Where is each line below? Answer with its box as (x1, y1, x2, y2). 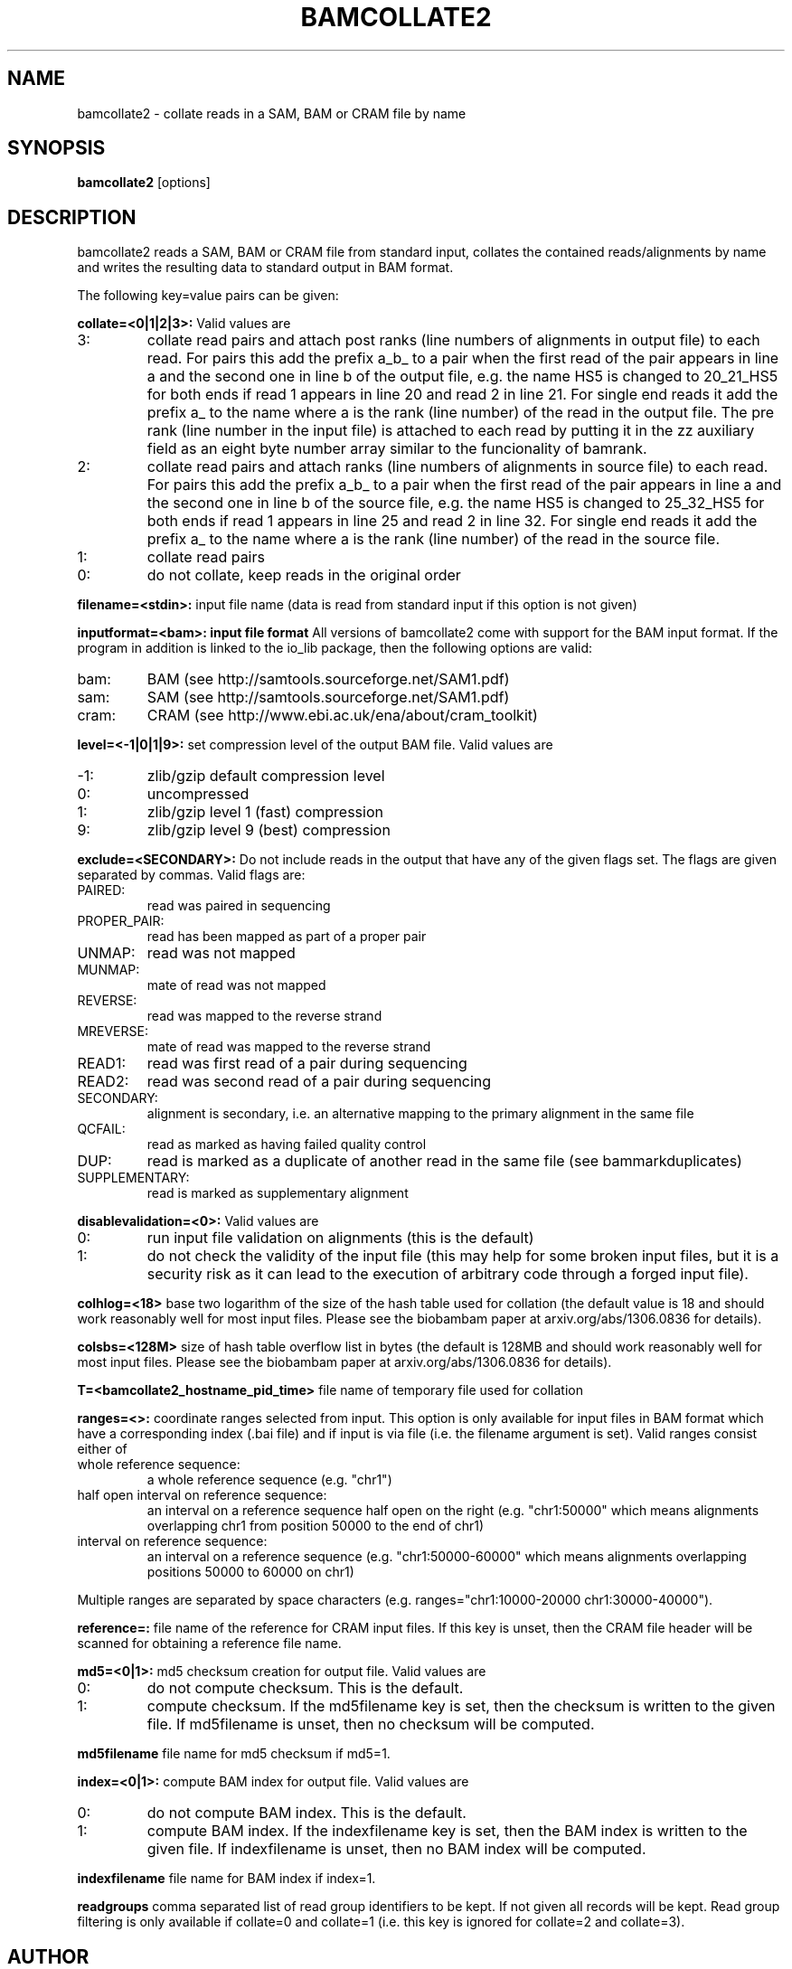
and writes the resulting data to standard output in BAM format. (77, 259, 454, 276)
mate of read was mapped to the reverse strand (146, 1039, 431, 1055)
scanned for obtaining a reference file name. (77, 1635, 342, 1652)
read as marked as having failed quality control (146, 1136, 427, 1153)
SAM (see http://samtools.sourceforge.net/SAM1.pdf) (146, 688, 510, 707)
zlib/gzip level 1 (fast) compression (146, 803, 383, 822)
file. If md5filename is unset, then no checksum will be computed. (146, 1715, 595, 1734)
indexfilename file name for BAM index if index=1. (77, 1870, 376, 1887)
